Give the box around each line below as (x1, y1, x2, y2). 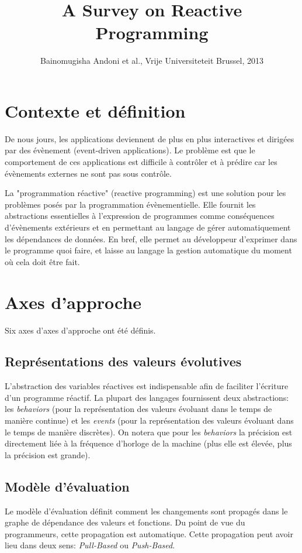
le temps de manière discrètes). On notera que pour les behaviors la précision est (5, 425, 293, 438)
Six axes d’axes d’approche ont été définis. (5, 324, 156, 336)
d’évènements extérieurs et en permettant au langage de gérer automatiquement (5, 221, 291, 233)
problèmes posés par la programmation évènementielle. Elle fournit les (5, 198, 256, 210)
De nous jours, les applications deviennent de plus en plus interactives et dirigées (5, 132, 294, 145)
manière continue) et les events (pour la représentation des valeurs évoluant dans (5, 414, 294, 427)
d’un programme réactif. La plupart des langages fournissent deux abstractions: (5, 391, 289, 403)
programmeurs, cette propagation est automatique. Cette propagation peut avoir (5, 527, 293, 540)
